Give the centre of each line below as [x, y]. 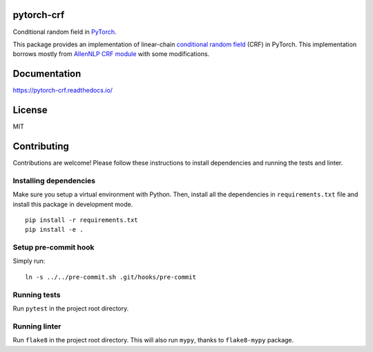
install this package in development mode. [73, 204]
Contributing [41, 146]
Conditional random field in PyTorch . [65, 32]
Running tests [37, 295]
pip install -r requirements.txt [82, 220]
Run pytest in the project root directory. [71, 308]
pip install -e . [54, 230]
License [30, 110]
